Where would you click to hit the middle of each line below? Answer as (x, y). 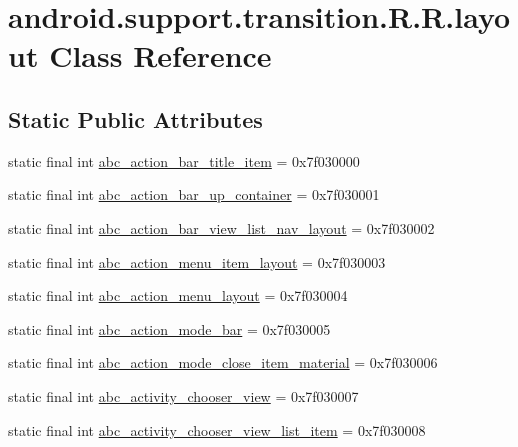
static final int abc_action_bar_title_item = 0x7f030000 (184, 160)
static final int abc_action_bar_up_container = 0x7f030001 (194, 194)
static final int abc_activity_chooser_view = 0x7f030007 (183, 395)
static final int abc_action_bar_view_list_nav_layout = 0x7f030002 (221, 227)
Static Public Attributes (135, 118)
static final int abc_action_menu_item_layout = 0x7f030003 (197, 261)
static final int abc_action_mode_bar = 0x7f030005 (169, 328)
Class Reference (160, 55)
